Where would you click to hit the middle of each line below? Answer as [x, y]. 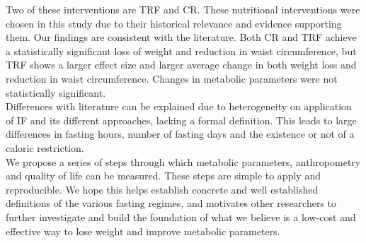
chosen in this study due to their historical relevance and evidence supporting [174, 23]
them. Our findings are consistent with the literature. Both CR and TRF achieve [181, 37]
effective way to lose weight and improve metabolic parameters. [143, 231]
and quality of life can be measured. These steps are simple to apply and [163, 176]
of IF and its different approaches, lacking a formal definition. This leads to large [181, 120]
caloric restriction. [45, 147]
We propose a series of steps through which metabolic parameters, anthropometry [183, 161]
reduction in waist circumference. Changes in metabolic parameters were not [172, 78]
